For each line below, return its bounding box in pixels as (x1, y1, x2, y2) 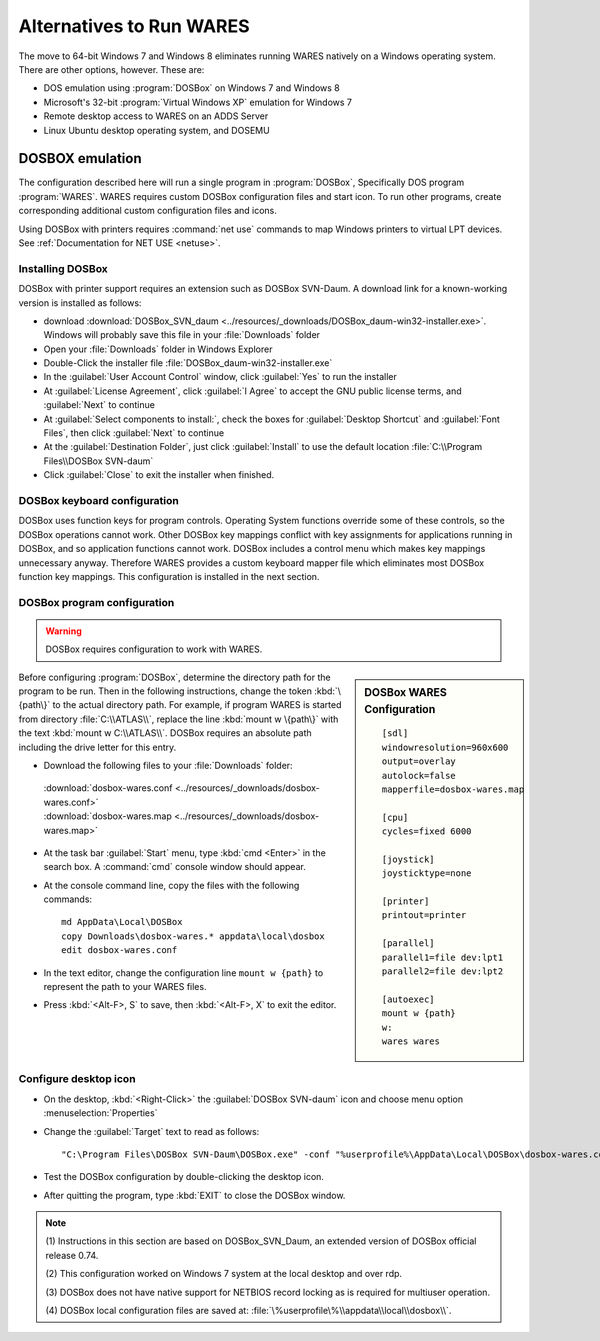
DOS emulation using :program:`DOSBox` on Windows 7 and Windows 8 (43, 82, 340, 94)
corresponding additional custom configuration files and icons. (18, 205, 277, 217)
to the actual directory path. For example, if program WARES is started (52, 699, 342, 711)
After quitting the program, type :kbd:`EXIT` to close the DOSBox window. (43, 1189, 346, 1201)
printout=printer (381, 910, 467, 921)
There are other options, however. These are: (18, 63, 205, 75)
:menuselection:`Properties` (43, 1107, 158, 1119)
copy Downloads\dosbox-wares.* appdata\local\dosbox (61, 930, 325, 942)
